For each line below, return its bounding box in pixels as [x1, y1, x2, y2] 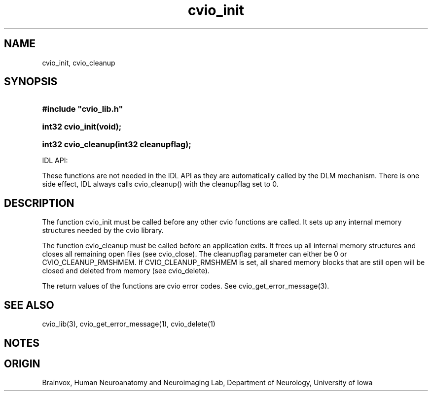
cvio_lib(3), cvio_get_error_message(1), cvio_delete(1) [42, 320, 216, 329]
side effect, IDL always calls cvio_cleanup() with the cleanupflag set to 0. [42, 180, 279, 189]
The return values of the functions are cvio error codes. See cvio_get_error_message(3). [42, 282, 329, 291]
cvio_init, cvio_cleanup [42, 58, 115, 67]
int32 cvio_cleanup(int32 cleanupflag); [42, 139, 191, 150]
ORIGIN [4, 357, 40, 370]
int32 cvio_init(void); [42, 122, 122, 132]
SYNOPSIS [4, 75, 58, 88]
